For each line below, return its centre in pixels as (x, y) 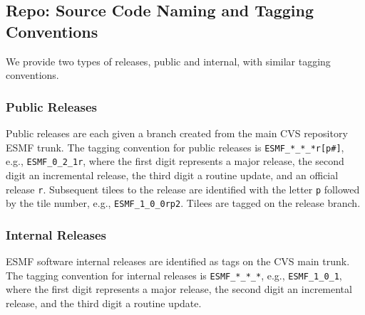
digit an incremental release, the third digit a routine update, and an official (172, 175)
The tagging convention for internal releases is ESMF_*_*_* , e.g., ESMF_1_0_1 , (174, 275)
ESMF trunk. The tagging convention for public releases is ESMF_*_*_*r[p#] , (175, 147)
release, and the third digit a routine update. (104, 303)
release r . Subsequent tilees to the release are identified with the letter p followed (183, 189)
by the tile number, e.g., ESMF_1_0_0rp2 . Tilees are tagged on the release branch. (183, 203)
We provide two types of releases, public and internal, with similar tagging (168, 61)
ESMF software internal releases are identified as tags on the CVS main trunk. (178, 261)
